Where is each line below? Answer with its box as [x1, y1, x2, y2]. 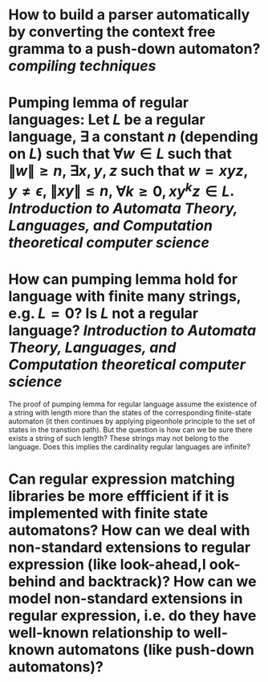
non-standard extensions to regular [8, 538, 251, 556]
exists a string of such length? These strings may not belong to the [8, 433, 229, 443]
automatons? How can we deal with [8, 521, 250, 539]
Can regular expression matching [8, 470, 235, 488]
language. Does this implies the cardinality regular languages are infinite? [8, 442, 251, 451]
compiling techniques [8, 57, 156, 76]
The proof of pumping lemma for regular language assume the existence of [8, 399, 258, 409]
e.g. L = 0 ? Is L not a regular [8, 304, 199, 322]
